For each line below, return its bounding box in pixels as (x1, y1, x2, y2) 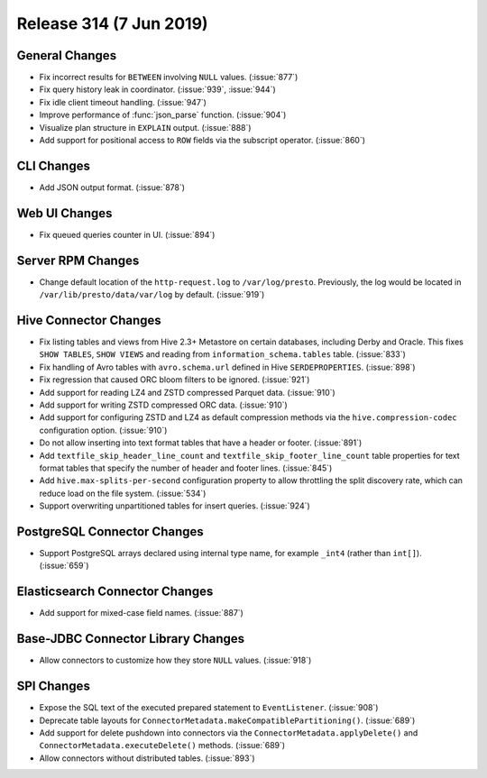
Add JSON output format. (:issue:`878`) (39, 181, 185, 193)
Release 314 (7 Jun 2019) (16, 14, 208, 33)
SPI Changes (16, 679, 90, 694)
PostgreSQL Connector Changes (16, 524, 205, 539)
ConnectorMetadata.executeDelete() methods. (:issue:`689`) (39, 740, 286, 751)
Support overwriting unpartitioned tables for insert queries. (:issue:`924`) (39, 500, 310, 511)
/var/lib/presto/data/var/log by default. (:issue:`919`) (39, 289, 265, 300)
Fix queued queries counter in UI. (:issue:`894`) (39, 229, 216, 240)
